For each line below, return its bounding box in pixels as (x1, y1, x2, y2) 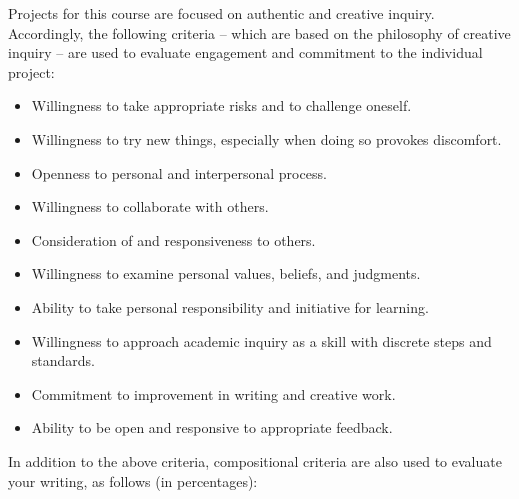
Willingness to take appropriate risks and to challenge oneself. (31, 95, 412, 116)
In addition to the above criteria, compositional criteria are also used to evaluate (8, 450, 502, 471)
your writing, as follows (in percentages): (8, 470, 258, 491)
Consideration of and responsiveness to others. (31, 229, 316, 250)
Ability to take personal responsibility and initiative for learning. (31, 296, 429, 317)
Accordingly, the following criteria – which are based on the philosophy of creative (8, 22, 511, 43)
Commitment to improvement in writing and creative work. (31, 383, 396, 404)
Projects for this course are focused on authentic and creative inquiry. (8, 3, 435, 23)
